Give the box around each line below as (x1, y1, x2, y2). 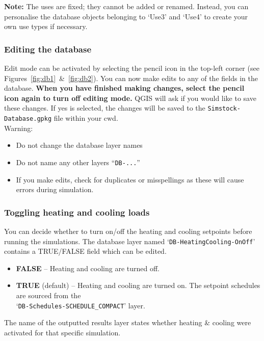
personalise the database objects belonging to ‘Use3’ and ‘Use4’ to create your (4, 11, 248, 21)
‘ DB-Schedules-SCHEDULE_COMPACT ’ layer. (16, 300, 145, 310)
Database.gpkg (4, 115, 52, 123)
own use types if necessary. (4, 21, 88, 32)
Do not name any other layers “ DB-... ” (16, 156, 140, 167)
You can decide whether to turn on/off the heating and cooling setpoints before (4, 225, 252, 236)
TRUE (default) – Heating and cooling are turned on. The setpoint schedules (16, 280, 260, 291)
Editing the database (4, 42, 92, 55)
